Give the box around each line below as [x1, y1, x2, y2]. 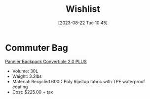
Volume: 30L [12, 68, 38, 74]
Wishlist [66, 3, 100, 15]
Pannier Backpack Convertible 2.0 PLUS [5, 58, 87, 65]
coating [12, 84, 28, 90]
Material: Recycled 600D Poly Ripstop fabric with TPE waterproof [12, 78, 145, 84]
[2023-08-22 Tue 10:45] [58, 20, 108, 26]
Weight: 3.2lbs [12, 73, 42, 79]
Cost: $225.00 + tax [12, 89, 53, 95]
